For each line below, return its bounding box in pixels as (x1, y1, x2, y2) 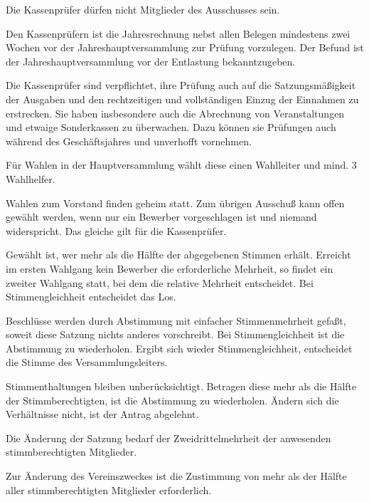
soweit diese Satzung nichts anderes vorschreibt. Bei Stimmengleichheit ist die (6, 327, 345, 342)
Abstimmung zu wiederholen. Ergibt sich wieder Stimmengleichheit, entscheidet (6, 340, 353, 355)
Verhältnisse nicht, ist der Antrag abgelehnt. (6, 407, 199, 422)
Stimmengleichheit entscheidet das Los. (6, 289, 176, 304)
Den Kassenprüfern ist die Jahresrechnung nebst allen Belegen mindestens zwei (6, 26, 351, 41)
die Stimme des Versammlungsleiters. (6, 355, 168, 370)
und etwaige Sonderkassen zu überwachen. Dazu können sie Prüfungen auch (6, 120, 336, 135)
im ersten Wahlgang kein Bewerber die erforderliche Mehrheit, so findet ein (6, 261, 333, 276)
